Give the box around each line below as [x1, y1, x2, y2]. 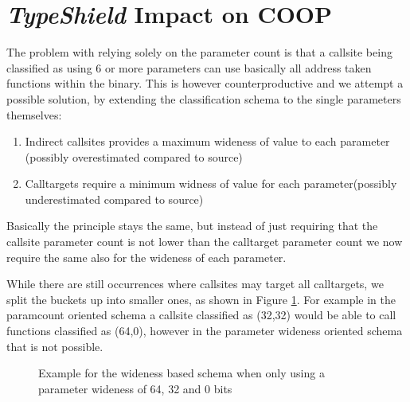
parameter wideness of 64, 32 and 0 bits [38, 380, 232, 396]
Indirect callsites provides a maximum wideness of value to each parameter [25, 133, 390, 150]
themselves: [6, 106, 62, 123]
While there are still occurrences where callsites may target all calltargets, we [6, 275, 384, 292]
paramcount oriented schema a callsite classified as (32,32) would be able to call [6, 306, 396, 323]
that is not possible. [6, 338, 103, 354]
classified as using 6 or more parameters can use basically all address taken [6, 59, 372, 76]
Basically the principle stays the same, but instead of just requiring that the [6, 217, 378, 234]
